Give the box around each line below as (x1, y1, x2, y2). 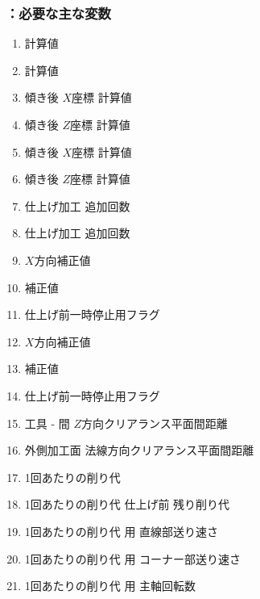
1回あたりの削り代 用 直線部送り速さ (24, 522, 219, 539)
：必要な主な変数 (6, 2, 111, 23)
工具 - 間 (24, 414, 70, 431)
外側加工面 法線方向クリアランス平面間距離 (24, 442, 254, 459)
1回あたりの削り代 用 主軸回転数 (24, 577, 196, 594)
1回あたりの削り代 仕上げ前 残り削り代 (24, 496, 230, 513)
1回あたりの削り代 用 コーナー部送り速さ (24, 550, 241, 567)
